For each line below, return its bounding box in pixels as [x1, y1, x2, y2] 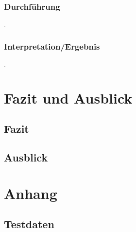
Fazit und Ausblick [4, 88, 133, 107]
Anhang [4, 183, 57, 203]
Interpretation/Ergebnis [4, 40, 100, 52]
